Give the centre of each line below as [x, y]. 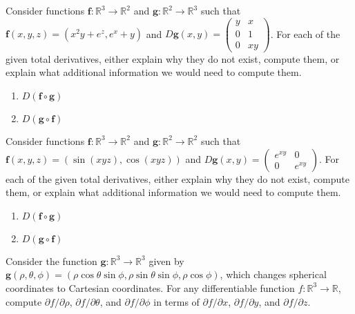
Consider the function [51, 261]
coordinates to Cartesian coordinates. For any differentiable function [150, 287]
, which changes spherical [273, 274]
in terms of [176, 301]
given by [166, 261]
